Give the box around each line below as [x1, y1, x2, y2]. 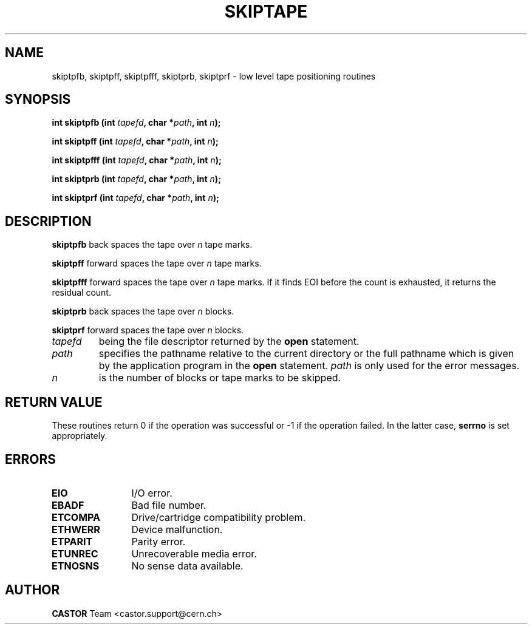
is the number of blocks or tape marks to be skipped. [98, 372, 341, 384]
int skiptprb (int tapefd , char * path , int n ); [52, 174, 221, 185]
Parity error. [131, 535, 186, 548]
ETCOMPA [52, 511, 101, 523]
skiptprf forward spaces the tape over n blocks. [52, 325, 244, 336]
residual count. [52, 287, 111, 298]
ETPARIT [52, 535, 93, 548]
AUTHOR [5, 582, 60, 598]
